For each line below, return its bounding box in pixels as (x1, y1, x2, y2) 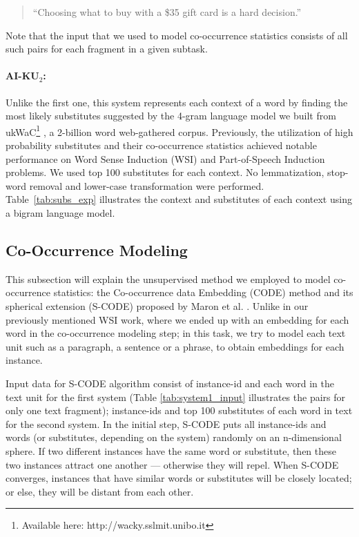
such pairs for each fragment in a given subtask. (6, 41, 208, 56)
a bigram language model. (6, 205, 115, 219)
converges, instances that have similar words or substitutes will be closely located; (6, 471, 352, 485)
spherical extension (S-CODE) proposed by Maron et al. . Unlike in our (6, 298, 309, 313)
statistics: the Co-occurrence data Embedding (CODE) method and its (53, 285, 353, 300)
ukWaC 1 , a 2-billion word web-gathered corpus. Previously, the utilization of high (6, 122, 353, 139)
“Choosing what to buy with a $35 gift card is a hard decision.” (32, 5, 302, 19)
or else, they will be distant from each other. (6, 484, 194, 498)
